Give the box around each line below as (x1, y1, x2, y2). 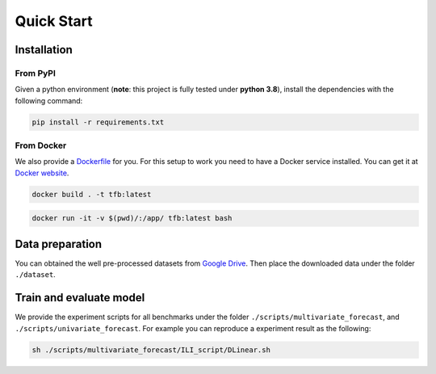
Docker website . (15, 168, 69, 178)
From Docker (15, 140, 67, 151)
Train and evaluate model (15, 291, 145, 305)
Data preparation (15, 237, 103, 250)
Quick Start (15, 12, 93, 30)
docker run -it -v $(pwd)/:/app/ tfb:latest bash (31, 214, 233, 223)
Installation (15, 43, 73, 57)
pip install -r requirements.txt (31, 117, 165, 127)
